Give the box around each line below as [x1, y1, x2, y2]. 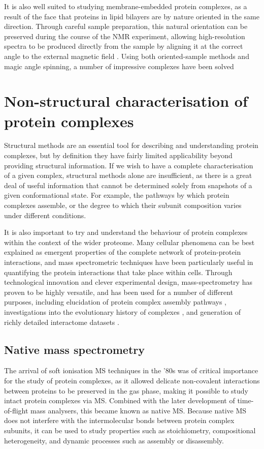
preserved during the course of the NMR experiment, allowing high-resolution [4, 31, 245, 41]
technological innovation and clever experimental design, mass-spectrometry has [4, 277, 252, 287]
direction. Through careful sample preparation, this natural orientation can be [4, 21, 248, 32]
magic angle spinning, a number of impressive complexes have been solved [4, 61, 234, 71]
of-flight [4, 405, 28, 415]
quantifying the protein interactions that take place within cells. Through [4, 266, 233, 277]
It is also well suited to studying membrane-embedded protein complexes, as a [4, 1, 247, 11]
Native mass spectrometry [4, 341, 145, 357]
